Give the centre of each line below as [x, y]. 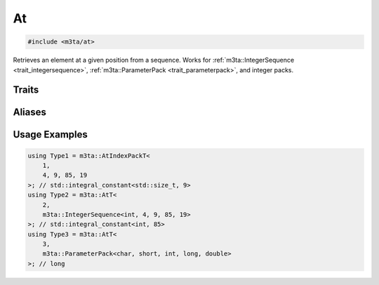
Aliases [30, 112]
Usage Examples [50, 134]
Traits [26, 90]
